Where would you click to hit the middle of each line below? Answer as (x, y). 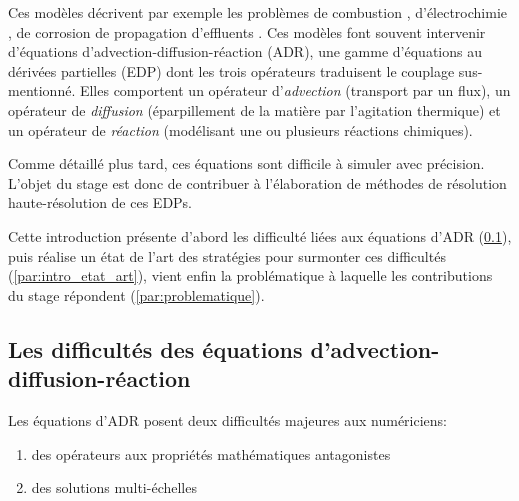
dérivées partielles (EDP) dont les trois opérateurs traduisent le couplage (231, 70)
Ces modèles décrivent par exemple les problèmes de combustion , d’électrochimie (258, 12)
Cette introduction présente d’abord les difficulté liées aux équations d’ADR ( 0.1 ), (260, 235)
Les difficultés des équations (155, 348)
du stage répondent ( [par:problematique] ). (136, 294)
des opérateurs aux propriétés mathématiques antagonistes (211, 453)
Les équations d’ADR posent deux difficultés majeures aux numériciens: (227, 419)
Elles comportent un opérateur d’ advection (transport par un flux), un (295, 90)
